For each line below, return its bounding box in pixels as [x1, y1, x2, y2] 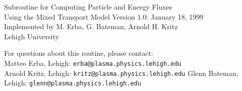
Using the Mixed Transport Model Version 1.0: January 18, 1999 [4, 11, 204, 22]
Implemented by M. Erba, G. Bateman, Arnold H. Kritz [4, 21, 178, 32]
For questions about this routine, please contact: [4, 48, 153, 58]
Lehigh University [4, 31, 59, 41]
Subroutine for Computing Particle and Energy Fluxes [4, 2, 172, 12]
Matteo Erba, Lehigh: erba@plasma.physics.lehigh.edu [4, 57, 181, 68]
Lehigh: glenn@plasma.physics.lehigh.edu [4, 77, 141, 88]
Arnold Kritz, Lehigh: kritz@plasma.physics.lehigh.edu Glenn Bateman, [4, 67, 238, 78]
